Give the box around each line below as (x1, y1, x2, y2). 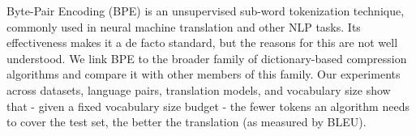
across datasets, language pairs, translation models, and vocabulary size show (6, 81, 391, 98)
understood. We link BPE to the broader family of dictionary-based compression (6, 49, 407, 66)
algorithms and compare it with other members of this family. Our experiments (6, 66, 401, 83)
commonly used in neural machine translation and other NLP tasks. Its (6, 18, 361, 35)
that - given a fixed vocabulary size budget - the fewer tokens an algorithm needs (6, 97, 410, 114)
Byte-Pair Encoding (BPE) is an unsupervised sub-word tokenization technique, (6, 2, 405, 19)
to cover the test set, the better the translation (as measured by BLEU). (6, 113, 367, 130)
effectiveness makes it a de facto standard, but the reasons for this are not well (6, 34, 398, 51)
